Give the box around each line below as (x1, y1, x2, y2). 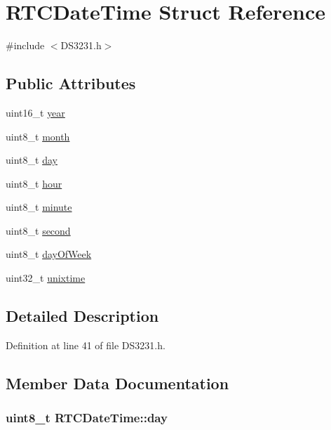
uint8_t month (6, 129, 70, 143)
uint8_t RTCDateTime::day (6, 409, 168, 426)
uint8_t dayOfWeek (6, 247, 92, 261)
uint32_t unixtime (6, 271, 86, 285)
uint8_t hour (6, 176, 62, 190)
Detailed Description (6, 305, 159, 327)
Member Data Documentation (6, 372, 229, 393)
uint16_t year (6, 105, 65, 119)
